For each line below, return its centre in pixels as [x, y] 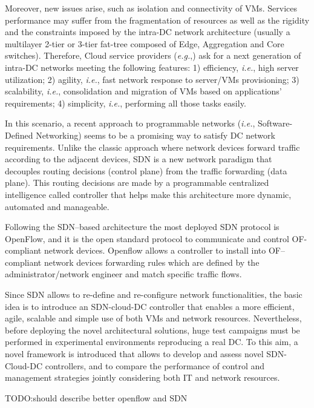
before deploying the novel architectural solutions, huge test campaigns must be [152, 330]
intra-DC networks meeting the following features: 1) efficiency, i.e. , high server [152, 67]
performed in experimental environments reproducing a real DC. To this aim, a [152, 342]
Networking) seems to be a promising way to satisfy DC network [155, 135]
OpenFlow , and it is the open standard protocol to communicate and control [147, 238]
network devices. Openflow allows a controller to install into [155, 250]
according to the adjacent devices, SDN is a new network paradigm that [139, 159]
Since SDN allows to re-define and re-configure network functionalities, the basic [154, 294]
